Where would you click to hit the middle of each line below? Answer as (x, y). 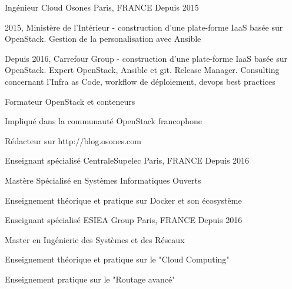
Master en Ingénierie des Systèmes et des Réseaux (95, 239)
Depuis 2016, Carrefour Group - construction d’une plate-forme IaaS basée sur (146, 58)
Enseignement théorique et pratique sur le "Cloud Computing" (117, 259)
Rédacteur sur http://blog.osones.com (73, 140)
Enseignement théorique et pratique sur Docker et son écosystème (123, 200)
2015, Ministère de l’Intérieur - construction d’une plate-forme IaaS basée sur (144, 27)
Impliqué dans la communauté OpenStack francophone (103, 121)
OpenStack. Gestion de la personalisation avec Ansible (103, 39)
